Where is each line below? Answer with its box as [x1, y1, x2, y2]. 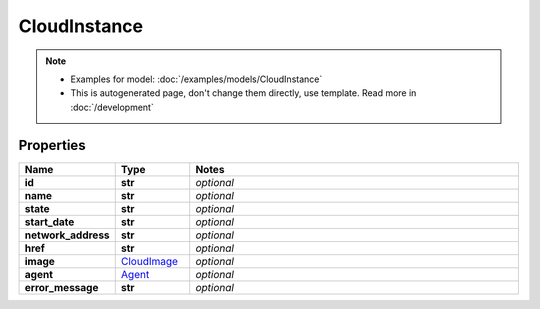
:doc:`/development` [70, 101, 154, 113]
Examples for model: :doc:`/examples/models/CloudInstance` [70, 73, 323, 85]
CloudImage [120, 254, 179, 268]
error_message [24, 280, 99, 294]
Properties [18, 136, 86, 154]
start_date [24, 215, 75, 229]
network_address [24, 228, 110, 242]
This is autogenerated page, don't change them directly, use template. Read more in [70, 87, 417, 99]
